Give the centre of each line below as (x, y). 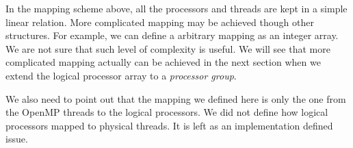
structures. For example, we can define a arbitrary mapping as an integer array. (172, 35)
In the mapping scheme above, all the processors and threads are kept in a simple (176, 8)
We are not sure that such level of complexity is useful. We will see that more (168, 48)
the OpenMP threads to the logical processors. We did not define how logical (167, 112)
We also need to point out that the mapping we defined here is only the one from (176, 98)
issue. (17, 139)
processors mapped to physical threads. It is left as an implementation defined (169, 125)
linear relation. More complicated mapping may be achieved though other (160, 22)
